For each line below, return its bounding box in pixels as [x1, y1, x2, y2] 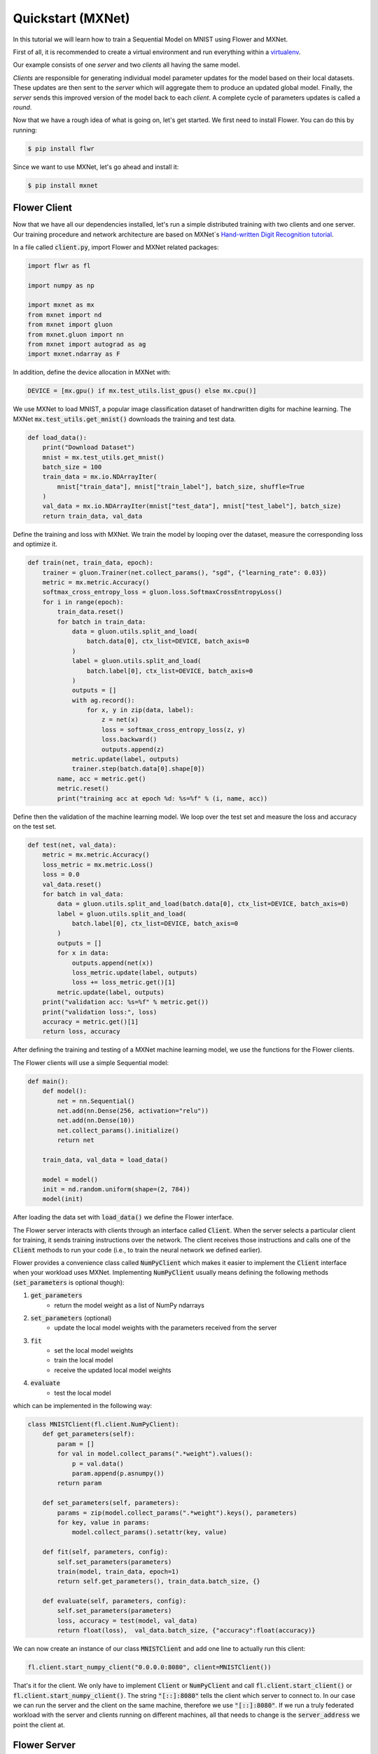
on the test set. [13, 822, 57, 831]
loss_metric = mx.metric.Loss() [42, 860, 154, 869]
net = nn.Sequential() [57, 1097, 136, 1105]
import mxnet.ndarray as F [27, 350, 120, 358]
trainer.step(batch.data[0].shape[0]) [71, 765, 206, 773]
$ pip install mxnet [27, 181, 98, 189]
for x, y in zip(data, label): [86, 706, 194, 714]
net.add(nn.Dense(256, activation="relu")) [57, 1106, 209, 1115]
